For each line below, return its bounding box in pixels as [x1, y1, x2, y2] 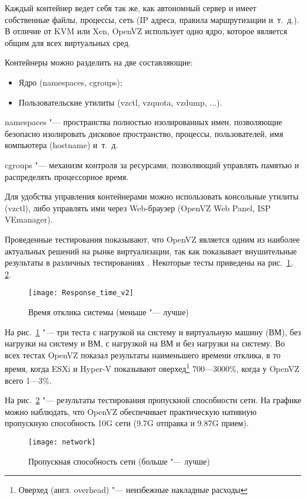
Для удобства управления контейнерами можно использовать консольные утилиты [5, 190, 299, 202]
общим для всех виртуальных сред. [5, 36, 131, 48]
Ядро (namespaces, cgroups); [18, 76, 122, 88]
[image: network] [28, 437, 96, 446]
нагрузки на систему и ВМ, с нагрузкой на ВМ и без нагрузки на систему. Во [5, 337, 285, 349]
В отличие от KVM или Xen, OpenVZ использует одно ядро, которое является [5, 25, 288, 37]
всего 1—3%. [5, 374, 52, 386]
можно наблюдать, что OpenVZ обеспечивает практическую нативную [5, 405, 257, 417]
